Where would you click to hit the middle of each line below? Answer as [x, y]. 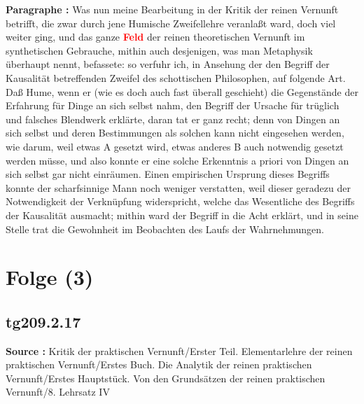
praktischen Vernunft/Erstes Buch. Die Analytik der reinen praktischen [159, 364]
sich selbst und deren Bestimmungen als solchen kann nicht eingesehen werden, [175, 133]
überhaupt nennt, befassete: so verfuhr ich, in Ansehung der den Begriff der [168, 64]
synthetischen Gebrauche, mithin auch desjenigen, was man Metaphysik [159, 50]
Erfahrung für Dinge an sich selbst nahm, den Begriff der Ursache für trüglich [173, 105]
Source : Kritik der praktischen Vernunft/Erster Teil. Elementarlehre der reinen [179, 350]
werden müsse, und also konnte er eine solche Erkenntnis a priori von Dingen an [177, 160]
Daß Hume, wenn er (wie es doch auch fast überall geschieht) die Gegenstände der [182, 91]
